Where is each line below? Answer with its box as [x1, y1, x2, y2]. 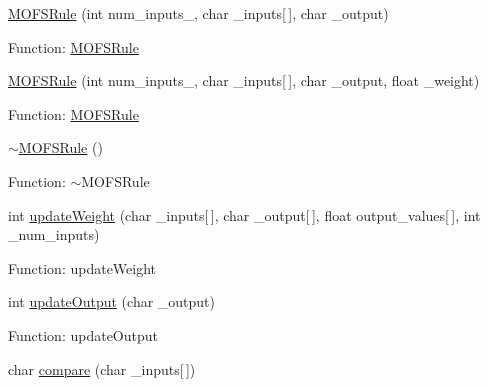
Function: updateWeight [8, 257, 157, 278]
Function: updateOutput [8, 324, 158, 345]
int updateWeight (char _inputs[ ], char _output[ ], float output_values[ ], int [8, 204, 481, 225]
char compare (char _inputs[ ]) [8, 358, 196, 379]
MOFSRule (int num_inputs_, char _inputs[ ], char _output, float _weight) [8, 70, 480, 91]
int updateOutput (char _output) [8, 291, 216, 312]
